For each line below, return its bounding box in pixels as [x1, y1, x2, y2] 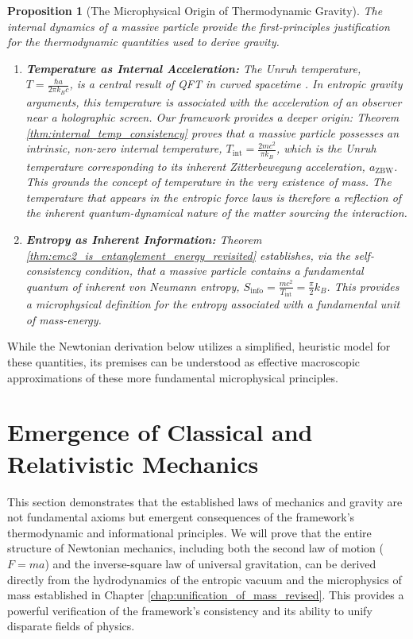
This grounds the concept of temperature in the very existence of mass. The [25, 173, 392, 190]
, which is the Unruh [276, 140, 376, 157]
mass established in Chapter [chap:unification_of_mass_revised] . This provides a [7, 587, 404, 603]
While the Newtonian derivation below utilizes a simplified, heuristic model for [7, 338, 391, 354]
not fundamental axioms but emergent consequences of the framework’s [7, 509, 355, 525]
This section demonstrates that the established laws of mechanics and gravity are [7, 493, 403, 509]
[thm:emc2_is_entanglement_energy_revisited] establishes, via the [25, 246, 350, 263]
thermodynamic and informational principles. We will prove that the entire [7, 524, 372, 540]
